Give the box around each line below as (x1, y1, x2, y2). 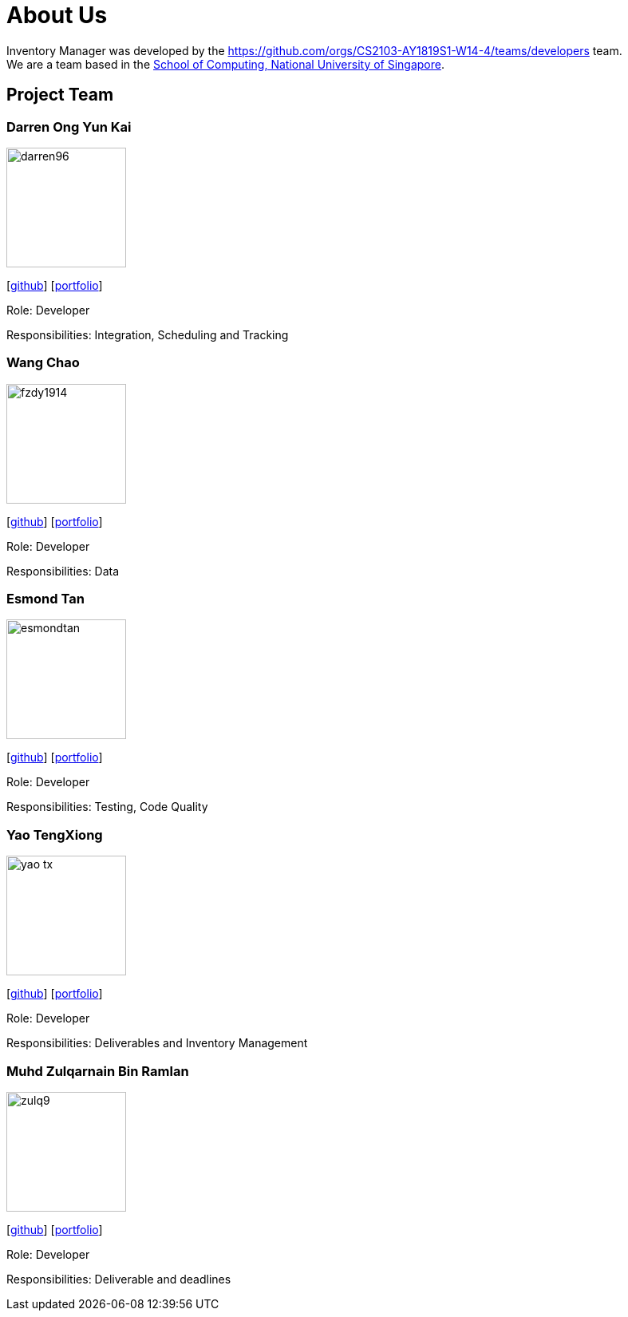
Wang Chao (6, 354, 80, 371)
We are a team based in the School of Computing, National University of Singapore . (6, 57, 445, 71)
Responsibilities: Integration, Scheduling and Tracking (6, 327, 289, 342)
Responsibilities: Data (6, 564, 120, 578)
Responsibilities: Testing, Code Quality (6, 800, 208, 814)
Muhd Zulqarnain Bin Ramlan (6, 1062, 189, 1079)
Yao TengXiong (6, 826, 103, 843)
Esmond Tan (6, 591, 85, 607)
